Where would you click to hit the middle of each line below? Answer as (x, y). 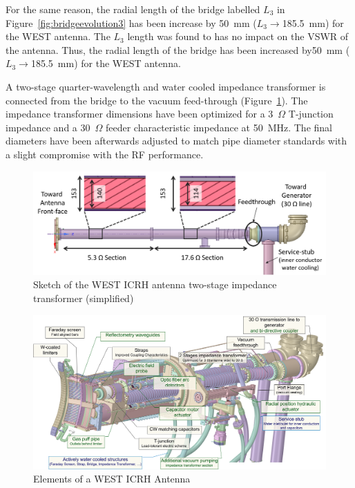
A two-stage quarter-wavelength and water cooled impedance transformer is (166, 86)
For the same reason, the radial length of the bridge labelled (133, 9)
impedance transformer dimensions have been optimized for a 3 (140, 114)
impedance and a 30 (48, 127)
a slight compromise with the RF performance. (105, 154)
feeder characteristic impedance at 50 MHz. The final (219, 127)
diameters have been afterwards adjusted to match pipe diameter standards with (176, 141)
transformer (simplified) (84, 298)
